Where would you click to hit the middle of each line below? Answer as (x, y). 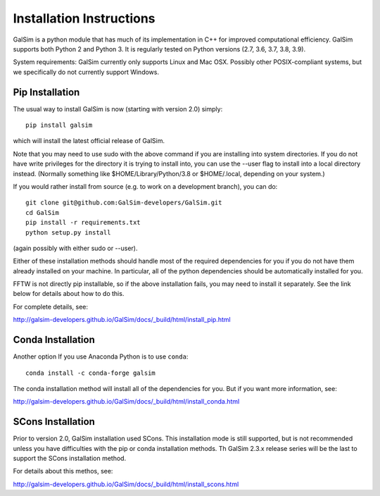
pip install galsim (59, 125)
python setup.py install (68, 232)
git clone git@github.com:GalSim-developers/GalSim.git (124, 203)
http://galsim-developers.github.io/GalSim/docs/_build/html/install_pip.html (122, 320)
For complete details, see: (50, 306)
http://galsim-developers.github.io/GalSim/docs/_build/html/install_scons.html (126, 484)
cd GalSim (42, 212)
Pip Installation (46, 92)
